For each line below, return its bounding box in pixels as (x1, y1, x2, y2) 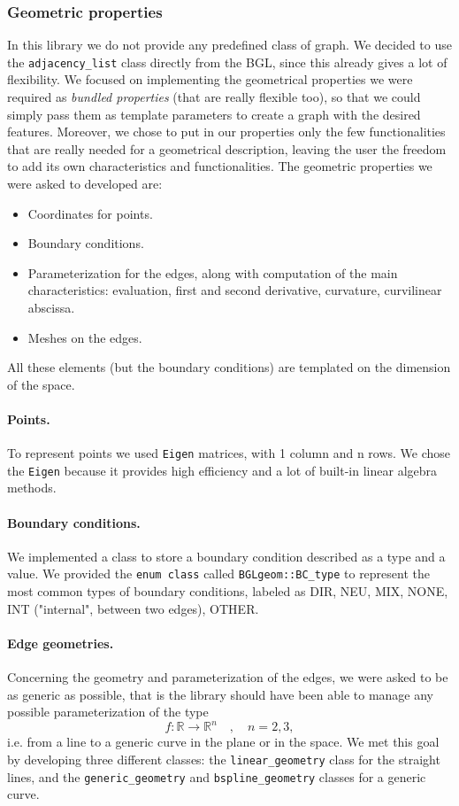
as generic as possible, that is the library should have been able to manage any (7, 685, 434, 703)
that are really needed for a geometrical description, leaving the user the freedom (7, 139, 447, 158)
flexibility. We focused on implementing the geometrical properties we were (7, 70, 413, 89)
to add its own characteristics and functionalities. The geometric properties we (7, 157, 432, 175)
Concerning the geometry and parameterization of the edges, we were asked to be (7, 668, 448, 686)
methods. (7, 478, 57, 497)
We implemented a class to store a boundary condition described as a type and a (7, 546, 446, 565)
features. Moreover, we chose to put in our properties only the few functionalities (7, 122, 446, 141)
